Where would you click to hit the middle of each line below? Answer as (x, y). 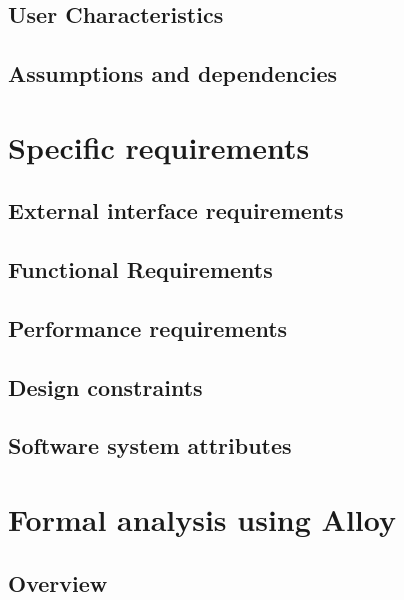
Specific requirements (159, 146)
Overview (58, 582)
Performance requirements (148, 327)
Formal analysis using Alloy (202, 519)
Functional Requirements (140, 269)
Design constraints (105, 386)
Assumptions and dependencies (173, 73)
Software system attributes (150, 445)
